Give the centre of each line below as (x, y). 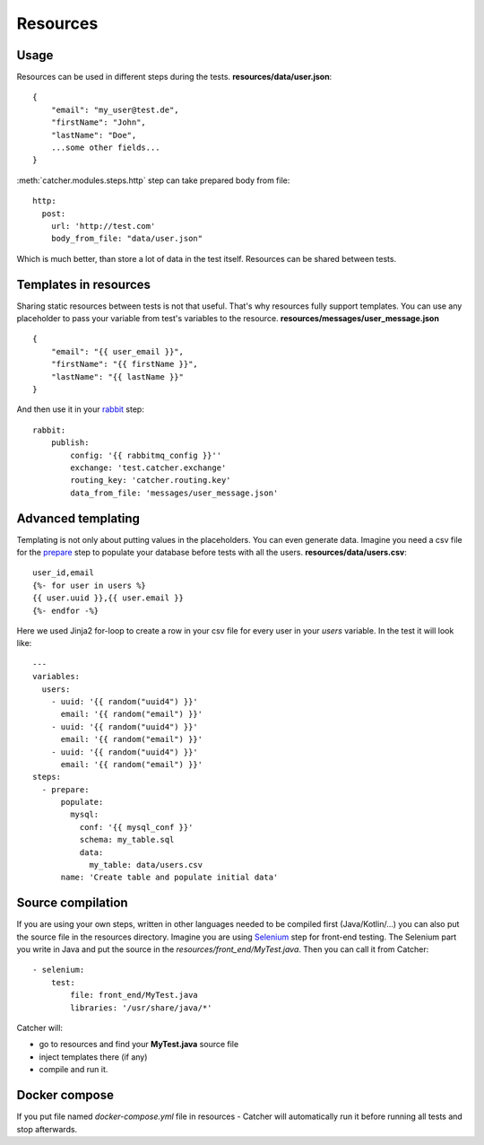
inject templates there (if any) (93, 1057)
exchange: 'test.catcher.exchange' (148, 468)
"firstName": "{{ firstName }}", (125, 364)
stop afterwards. (47, 1129)
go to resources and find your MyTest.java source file (139, 1044)
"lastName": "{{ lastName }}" (117, 376)
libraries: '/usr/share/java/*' (141, 1008)
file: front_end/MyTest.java (134, 995)
